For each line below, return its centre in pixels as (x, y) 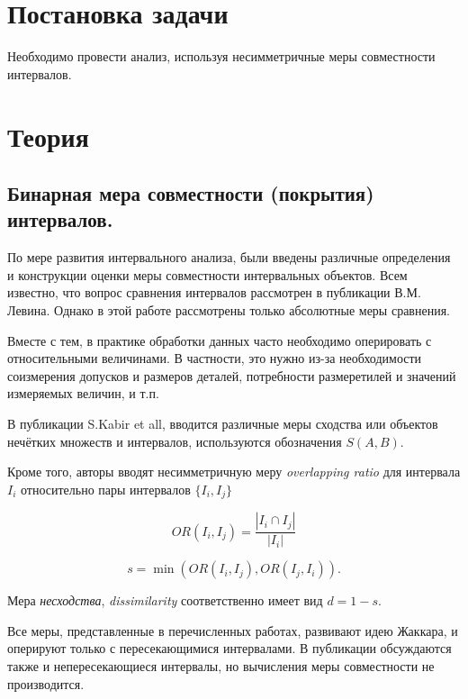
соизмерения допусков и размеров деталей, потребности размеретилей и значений (232, 375)
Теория (48, 136)
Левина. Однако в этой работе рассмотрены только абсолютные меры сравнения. (229, 310)
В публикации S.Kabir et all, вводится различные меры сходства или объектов (223, 424)
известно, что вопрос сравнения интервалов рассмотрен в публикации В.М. (214, 292)
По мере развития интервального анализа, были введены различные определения (229, 257)
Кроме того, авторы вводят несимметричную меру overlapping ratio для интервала (234, 472)
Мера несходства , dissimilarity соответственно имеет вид (165, 600)
